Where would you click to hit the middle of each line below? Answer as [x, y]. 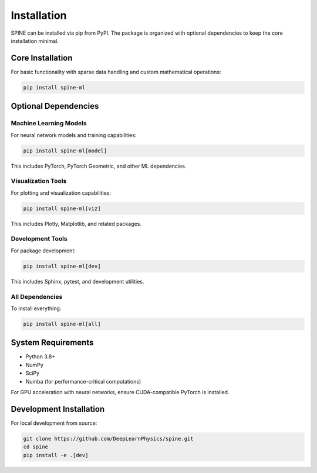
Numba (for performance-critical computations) [83, 381]
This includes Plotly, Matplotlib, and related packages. [76, 224]
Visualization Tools [39, 181]
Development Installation [58, 409]
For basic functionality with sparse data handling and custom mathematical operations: [116, 72]
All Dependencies [37, 297]
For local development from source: [54, 423]
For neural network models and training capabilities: [74, 135]
